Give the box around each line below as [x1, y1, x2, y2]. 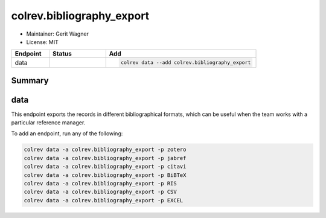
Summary [11, 75, 49, 86]
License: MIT [26, 38, 59, 45]
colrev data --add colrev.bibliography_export [121, 59, 251, 66]
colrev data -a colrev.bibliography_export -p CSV [24, 188, 177, 196]
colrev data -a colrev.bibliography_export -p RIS [24, 180, 177, 187]
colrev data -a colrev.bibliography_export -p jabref [24, 155, 187, 161]
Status [52, 50, 72, 58]
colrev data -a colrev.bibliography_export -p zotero [24, 146, 187, 153]
